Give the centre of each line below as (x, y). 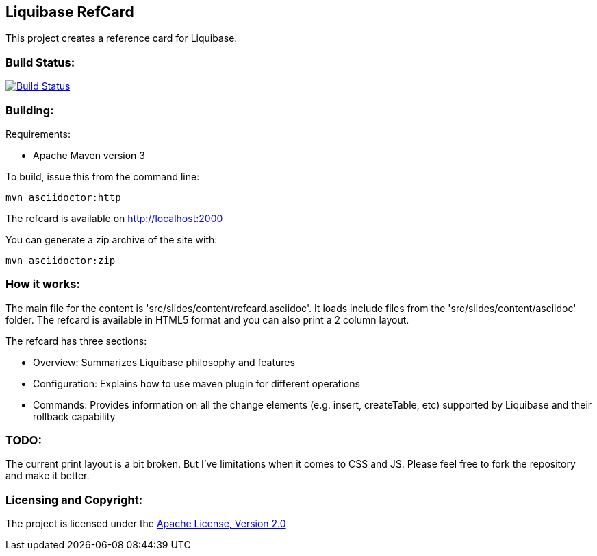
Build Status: (40, 62)
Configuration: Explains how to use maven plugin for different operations (196, 383)
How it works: (43, 284)
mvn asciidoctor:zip (61, 260)
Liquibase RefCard (70, 12)
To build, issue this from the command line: (103, 176)
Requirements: (38, 134)
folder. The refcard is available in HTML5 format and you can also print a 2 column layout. (207, 319)
